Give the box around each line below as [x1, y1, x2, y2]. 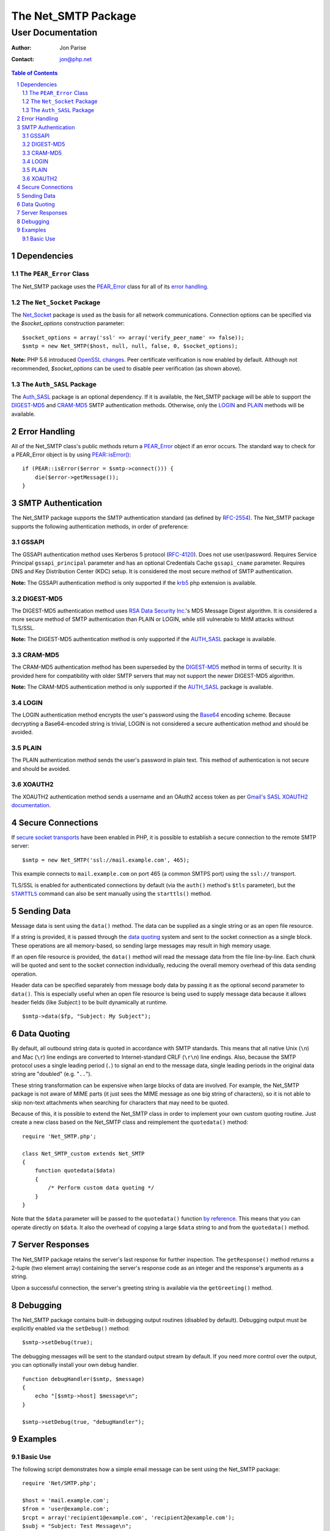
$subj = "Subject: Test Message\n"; [22, 1522, 132, 1530]
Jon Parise [59, 44, 87, 51]
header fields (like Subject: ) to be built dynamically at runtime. [11, 998, 168, 1006]
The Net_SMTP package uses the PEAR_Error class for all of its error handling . [11, 282, 209, 290]
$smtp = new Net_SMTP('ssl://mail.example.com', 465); [22, 856, 190, 863]
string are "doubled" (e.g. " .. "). [11, 1070, 92, 1078]
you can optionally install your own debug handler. [11, 1361, 139, 1369]
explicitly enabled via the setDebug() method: [11, 1325, 130, 1332]
